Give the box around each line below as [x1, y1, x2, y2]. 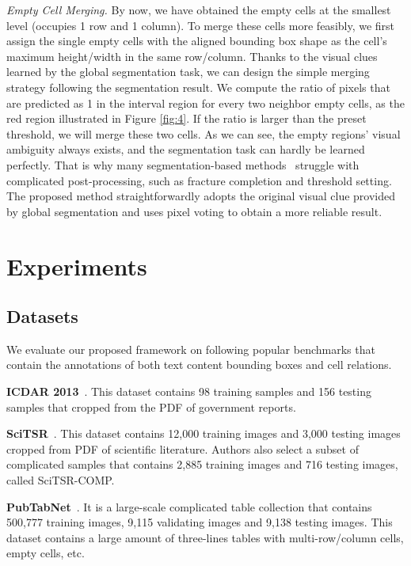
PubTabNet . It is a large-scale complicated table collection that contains [6, 498, 372, 515]
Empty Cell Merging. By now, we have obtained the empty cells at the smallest [6, 2, 391, 17]
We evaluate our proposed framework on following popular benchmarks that [6, 340, 375, 357]
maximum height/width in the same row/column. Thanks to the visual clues [6, 47, 378, 64]
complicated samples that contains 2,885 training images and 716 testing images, [6, 456, 398, 473]
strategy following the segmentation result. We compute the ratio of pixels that [6, 78, 390, 95]
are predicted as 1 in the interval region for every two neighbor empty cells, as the [6, 94, 405, 111]
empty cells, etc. [6, 545, 85, 561]
